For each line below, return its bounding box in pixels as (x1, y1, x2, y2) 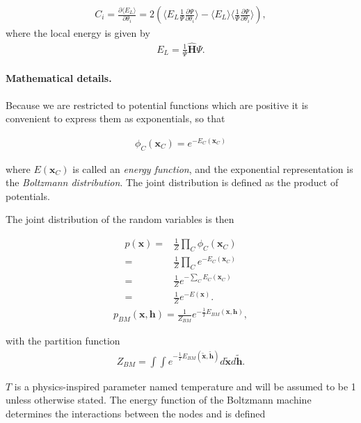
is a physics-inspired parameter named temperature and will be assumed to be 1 (14, 379, 356, 393)
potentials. (6, 188, 50, 203)
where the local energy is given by (6, 26, 150, 40)
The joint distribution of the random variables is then (6, 212, 234, 226)
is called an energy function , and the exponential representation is (72, 161, 353, 176)
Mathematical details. (6, 71, 112, 85)
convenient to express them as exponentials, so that (6, 111, 225, 126)
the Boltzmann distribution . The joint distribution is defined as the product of (6, 175, 339, 190)
